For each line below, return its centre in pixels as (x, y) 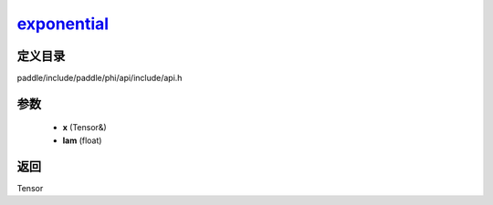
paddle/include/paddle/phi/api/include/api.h (100, 78)
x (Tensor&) (84, 128)
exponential (63, 24)
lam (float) (82, 140)
